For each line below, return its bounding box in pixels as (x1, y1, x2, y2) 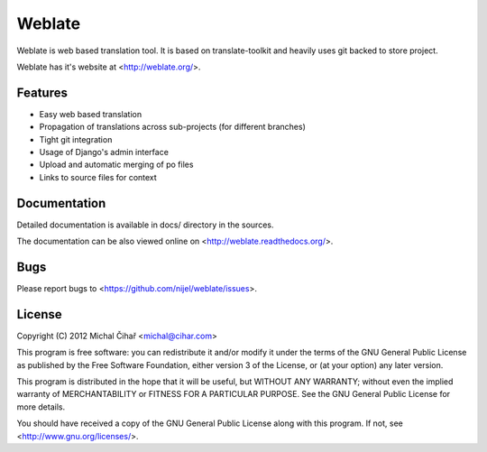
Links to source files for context (39, 171, 157, 182)
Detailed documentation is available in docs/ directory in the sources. (16, 219, 274, 230)
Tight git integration (39, 134, 113, 144)
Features (16, 85, 68, 100)
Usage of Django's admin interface (39, 147, 169, 158)
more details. (16, 401, 66, 412)
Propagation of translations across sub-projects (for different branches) (39, 122, 306, 133)
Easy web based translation (39, 108, 142, 119)
